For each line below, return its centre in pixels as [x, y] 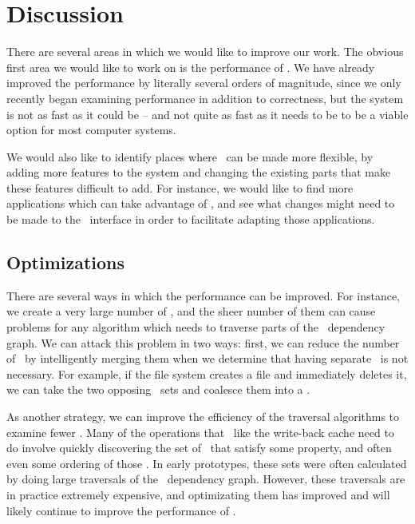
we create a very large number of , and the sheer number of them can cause [191, 311]
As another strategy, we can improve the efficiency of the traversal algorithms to [203, 417]
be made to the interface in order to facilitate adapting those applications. [191, 219]
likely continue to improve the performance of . [121, 510]
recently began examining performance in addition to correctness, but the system [205, 98]
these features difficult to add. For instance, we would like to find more [180, 187]
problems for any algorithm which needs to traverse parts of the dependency [196, 327]
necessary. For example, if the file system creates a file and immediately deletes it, [207, 373]
